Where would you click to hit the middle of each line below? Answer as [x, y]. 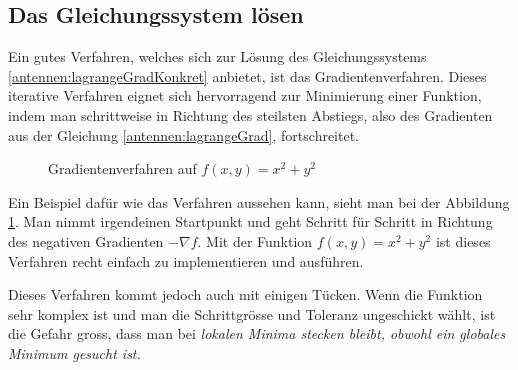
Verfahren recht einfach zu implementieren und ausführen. [186, 260]
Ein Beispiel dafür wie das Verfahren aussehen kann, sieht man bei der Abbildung [259, 201]
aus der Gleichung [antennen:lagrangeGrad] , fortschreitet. [184, 134]
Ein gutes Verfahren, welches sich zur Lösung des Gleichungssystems [217, 56]
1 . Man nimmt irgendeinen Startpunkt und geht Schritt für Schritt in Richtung [250, 221]
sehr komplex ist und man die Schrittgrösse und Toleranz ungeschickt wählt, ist [252, 313]
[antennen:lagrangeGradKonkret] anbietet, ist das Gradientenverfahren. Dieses [247, 75]
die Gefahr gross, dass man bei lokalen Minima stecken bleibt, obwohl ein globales [257, 333]
